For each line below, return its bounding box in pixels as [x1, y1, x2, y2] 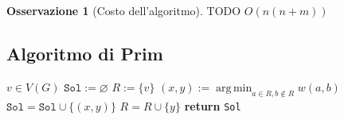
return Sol [184, 97, 241, 114]
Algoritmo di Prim [6, 41, 163, 65]
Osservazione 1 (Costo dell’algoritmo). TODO [6, 2, 241, 18]
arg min [216, 82, 252, 94]
